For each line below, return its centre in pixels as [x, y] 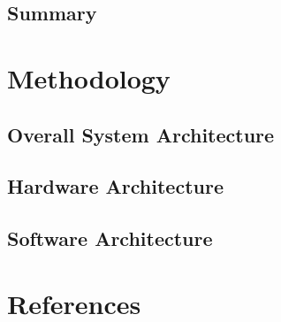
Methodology [89, 77]
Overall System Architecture [141, 134]
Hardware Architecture [115, 186]
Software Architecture [110, 238]
